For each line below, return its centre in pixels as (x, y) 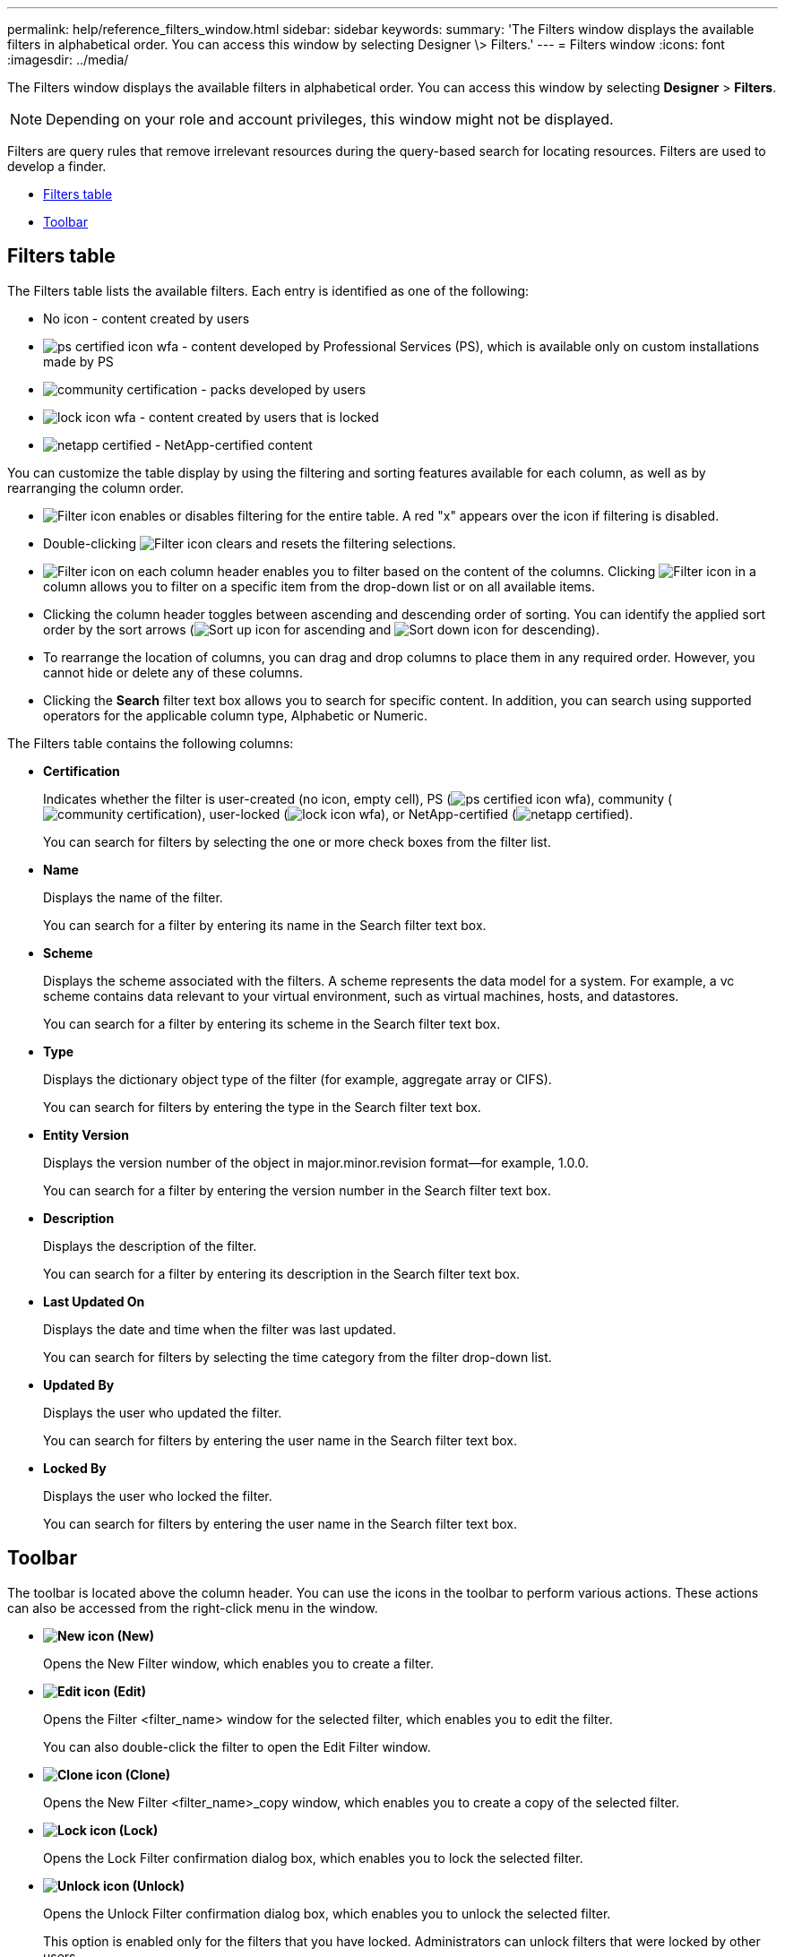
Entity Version (86, 1134)
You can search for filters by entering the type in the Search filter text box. (262, 1107)
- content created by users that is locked (259, 417)
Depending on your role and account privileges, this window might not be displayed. (330, 119)
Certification (82, 771)
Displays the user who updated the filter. (163, 1412)
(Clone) (148, 1774)
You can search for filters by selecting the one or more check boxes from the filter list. (297, 841)
